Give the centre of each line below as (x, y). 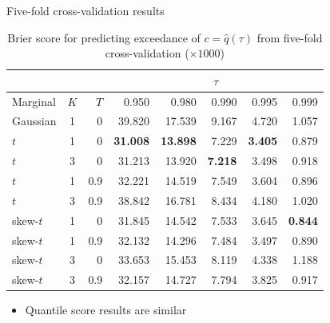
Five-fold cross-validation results (85, 10)
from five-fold (290, 37)
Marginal (34, 101)
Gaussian (34, 121)
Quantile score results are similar (106, 310)
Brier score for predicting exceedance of (104, 37)
